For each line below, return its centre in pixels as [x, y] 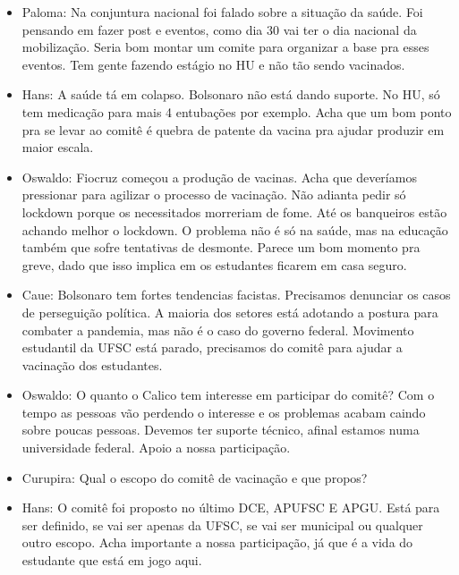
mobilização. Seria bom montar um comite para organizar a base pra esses [225, 47]
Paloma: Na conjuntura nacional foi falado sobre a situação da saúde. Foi [222, 12]
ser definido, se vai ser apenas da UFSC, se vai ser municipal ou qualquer [222, 524]
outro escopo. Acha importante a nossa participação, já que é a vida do [217, 542]
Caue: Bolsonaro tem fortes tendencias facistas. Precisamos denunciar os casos [236, 295]
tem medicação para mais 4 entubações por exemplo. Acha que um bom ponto [237, 111]
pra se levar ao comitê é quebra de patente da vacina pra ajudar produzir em [233, 129]
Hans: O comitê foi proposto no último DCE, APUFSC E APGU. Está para [231, 507]
